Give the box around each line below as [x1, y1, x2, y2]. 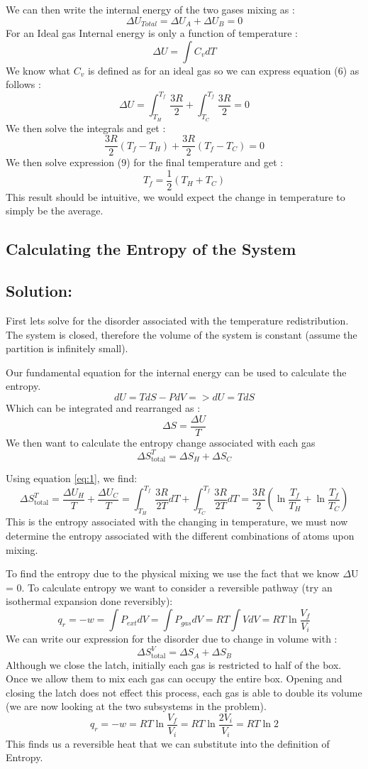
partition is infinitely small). [6, 341, 128, 356]
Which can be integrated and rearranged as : [6, 400, 201, 415]
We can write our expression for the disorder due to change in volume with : [6, 631, 338, 646]
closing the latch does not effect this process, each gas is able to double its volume [6, 685, 362, 699]
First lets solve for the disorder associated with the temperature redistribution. [6, 313, 349, 328]
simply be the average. [6, 203, 104, 218]
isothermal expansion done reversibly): [6, 594, 173, 609]
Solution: [6, 280, 72, 302]
